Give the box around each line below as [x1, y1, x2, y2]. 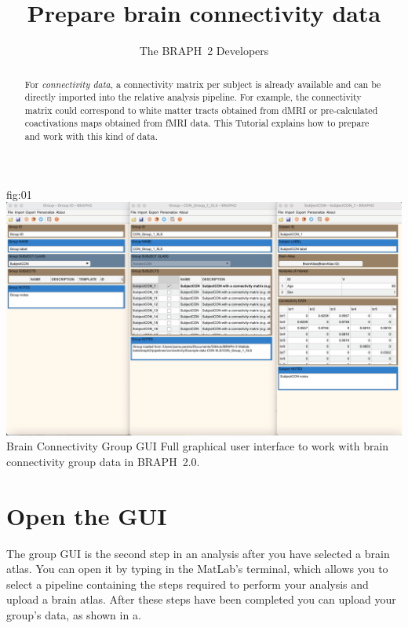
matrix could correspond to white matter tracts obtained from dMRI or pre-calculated [24, 103, 378, 116]
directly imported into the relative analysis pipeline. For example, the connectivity [24, 90, 362, 104]
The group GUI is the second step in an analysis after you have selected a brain [6, 545, 390, 561]
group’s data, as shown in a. [6, 606, 141, 622]
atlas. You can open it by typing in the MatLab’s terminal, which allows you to [6, 560, 388, 577]
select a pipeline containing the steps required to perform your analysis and [6, 575, 369, 592]
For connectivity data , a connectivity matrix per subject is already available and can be [24, 77, 381, 90]
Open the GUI [6, 499, 167, 531]
